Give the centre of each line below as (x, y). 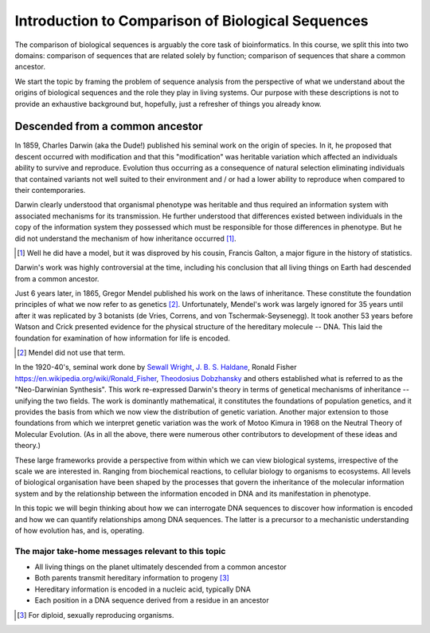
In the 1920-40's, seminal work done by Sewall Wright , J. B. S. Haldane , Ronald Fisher (156, 368)
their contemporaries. (50, 190)
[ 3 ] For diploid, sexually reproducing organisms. (96, 615)
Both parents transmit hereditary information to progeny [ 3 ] (132, 578)
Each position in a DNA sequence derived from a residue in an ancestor (152, 600)
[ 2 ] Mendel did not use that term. (71, 353)
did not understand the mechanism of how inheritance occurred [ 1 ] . (125, 238)
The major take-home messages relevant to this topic (120, 551)
